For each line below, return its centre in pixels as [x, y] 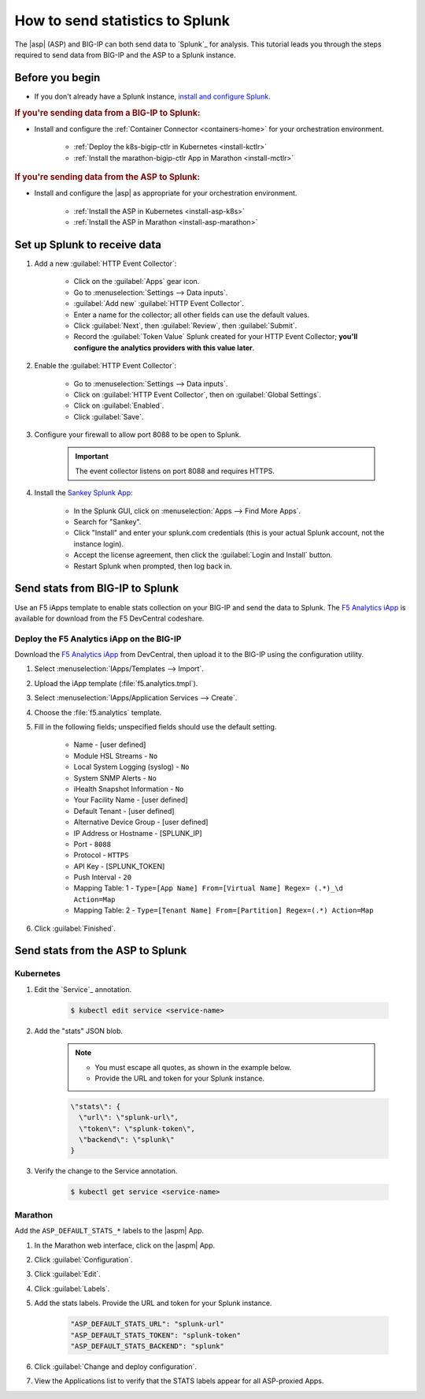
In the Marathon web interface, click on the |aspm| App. [125, 1245]
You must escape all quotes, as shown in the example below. [193, 1067]
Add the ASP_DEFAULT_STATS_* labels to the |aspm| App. [109, 1231]
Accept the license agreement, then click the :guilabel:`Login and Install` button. [203, 555]
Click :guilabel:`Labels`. [72, 1289]
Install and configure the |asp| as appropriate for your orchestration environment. [166, 193]
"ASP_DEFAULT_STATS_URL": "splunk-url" [147, 1324]
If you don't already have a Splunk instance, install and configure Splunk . [152, 96]
